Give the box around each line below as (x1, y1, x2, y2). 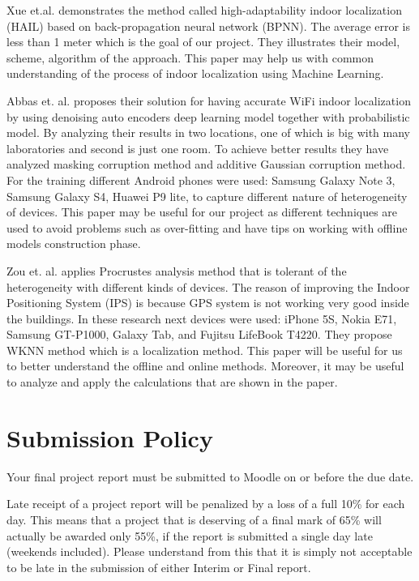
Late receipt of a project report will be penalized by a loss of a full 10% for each (6, 495, 405, 512)
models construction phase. (6, 235, 141, 252)
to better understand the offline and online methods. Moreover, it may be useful (6, 357, 404, 374)
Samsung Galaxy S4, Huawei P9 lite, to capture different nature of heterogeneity (6, 187, 408, 204)
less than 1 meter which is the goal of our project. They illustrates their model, (6, 33, 400, 50)
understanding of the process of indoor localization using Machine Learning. (6, 65, 384, 82)
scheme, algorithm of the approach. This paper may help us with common (6, 49, 374, 66)
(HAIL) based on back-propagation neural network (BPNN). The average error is (6, 17, 411, 34)
